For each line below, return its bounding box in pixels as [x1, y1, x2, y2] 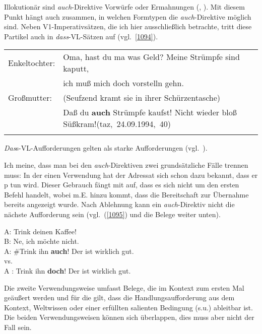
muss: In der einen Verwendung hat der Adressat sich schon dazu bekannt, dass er [4, 169, 258, 180]
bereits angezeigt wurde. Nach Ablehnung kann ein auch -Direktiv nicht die [4, 199, 235, 210]
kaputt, [63, 62, 89, 75]
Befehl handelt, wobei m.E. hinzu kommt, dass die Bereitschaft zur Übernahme [4, 189, 249, 199]
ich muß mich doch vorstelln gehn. [63, 77, 184, 89]
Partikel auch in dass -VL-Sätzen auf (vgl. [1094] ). [4, 31, 158, 41]
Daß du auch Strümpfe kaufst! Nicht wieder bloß [63, 106, 237, 118]
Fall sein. [4, 321, 32, 332]
